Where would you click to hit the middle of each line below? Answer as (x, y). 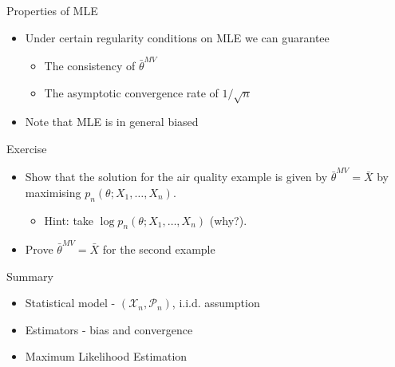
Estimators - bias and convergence (109, 329)
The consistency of (90, 65)
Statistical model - (70, 303)
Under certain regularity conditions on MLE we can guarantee (177, 37)
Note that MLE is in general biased (112, 122)
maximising (53, 192)
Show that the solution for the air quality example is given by (176, 177)
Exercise (27, 148)
